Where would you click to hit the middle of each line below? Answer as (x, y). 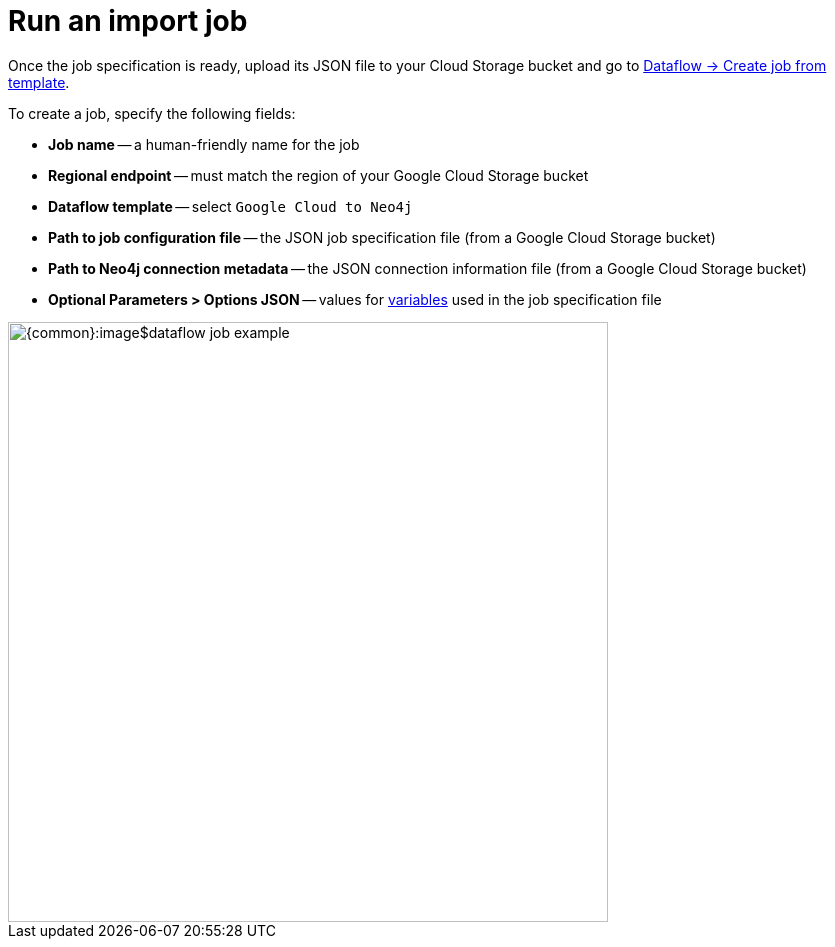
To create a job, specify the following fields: (152, 113)
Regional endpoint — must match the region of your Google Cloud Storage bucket (318, 175)
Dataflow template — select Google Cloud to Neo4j (230, 206)
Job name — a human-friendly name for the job (204, 144)
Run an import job (128, 21)
